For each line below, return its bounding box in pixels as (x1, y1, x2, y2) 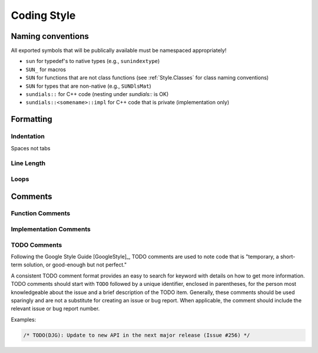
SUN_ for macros (25, 65, 66, 73)
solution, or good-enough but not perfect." (24, 261, 127, 268)
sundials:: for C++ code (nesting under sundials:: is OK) (25, 91, 169, 98)
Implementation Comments (11, 225, 91, 233)
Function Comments (11, 209, 71, 217)
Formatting (11, 114, 52, 124)
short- (280, 253, 296, 260)
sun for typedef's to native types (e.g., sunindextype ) (25, 58, 160, 65)
